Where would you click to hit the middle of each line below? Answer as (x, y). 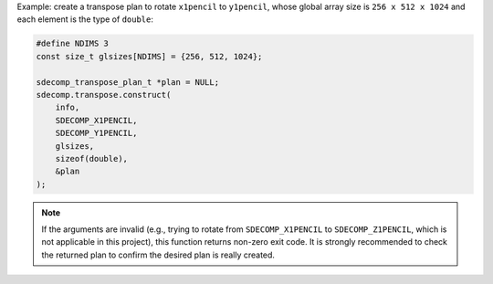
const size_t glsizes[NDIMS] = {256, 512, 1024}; (149, 56)
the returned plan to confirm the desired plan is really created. (158, 255)
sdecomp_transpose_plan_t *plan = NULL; (127, 82)
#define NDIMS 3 (73, 44)
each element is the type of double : (85, 19)
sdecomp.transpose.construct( (104, 95)
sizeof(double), (91, 158)
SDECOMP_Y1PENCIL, (96, 133)
